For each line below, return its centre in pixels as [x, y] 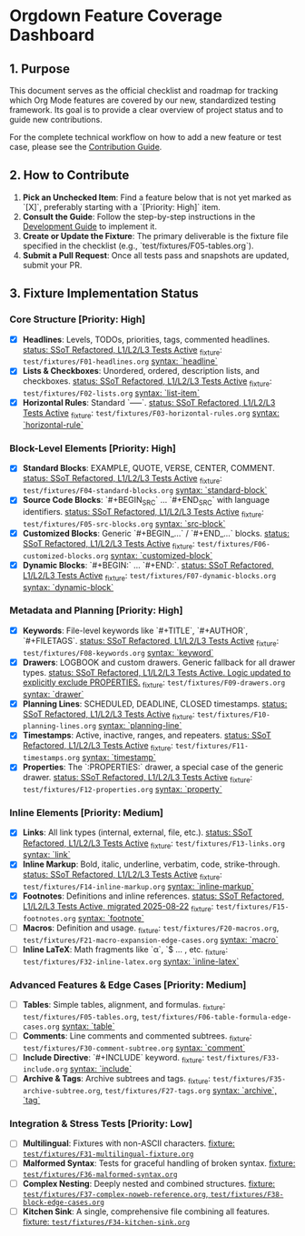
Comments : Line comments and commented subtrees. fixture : [137, 1036]
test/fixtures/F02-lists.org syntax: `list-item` [111, 393]
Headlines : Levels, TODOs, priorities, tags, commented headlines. [146, 339]
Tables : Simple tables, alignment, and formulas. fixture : [124, 1005]
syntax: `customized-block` [162, 555]
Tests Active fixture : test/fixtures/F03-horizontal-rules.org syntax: [151, 414]
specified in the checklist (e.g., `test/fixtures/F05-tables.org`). [138, 246]
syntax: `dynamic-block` [68, 587]
